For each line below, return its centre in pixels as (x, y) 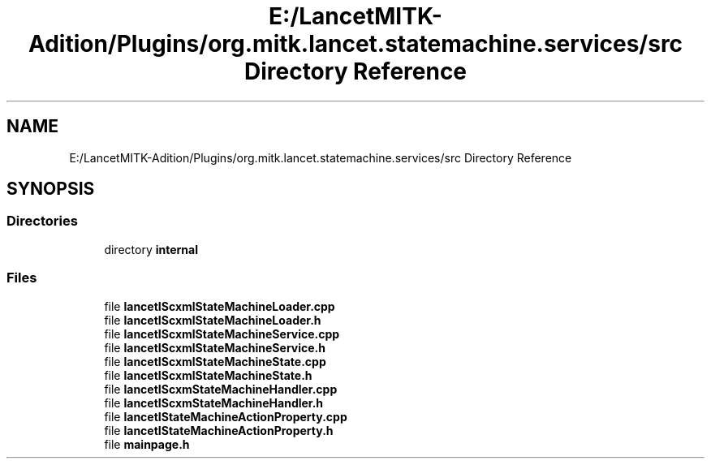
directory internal (151, 249)
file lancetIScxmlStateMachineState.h (208, 375)
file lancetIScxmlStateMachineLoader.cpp (220, 306)
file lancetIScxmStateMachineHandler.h (214, 403)
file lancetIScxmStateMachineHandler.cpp (221, 389)
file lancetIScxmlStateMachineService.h (215, 347)
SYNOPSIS (51, 189)
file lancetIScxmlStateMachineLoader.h (213, 320)
